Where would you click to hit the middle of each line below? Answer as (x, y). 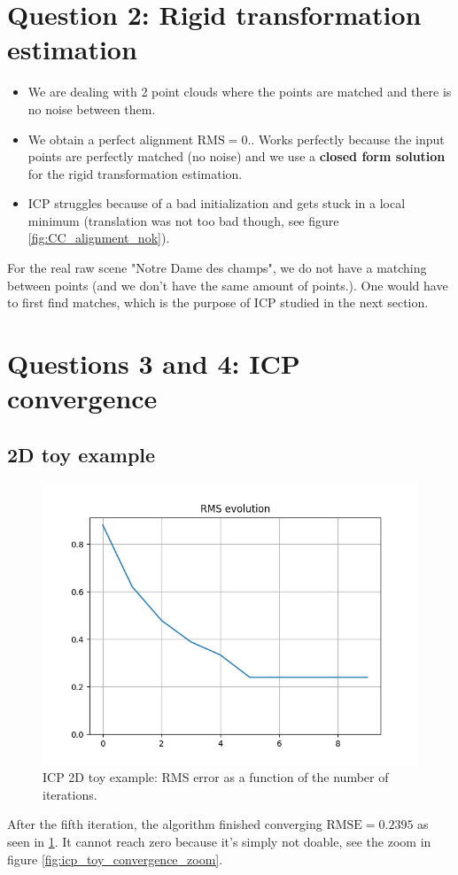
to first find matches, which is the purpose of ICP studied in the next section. (218, 302)
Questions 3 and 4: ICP (154, 364)
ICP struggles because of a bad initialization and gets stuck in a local (217, 203)
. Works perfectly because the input (348, 139)
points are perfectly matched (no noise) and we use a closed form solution (237, 156)
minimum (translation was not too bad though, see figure (183, 220)
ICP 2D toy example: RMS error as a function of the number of (216, 777)
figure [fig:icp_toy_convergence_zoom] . (115, 859)
